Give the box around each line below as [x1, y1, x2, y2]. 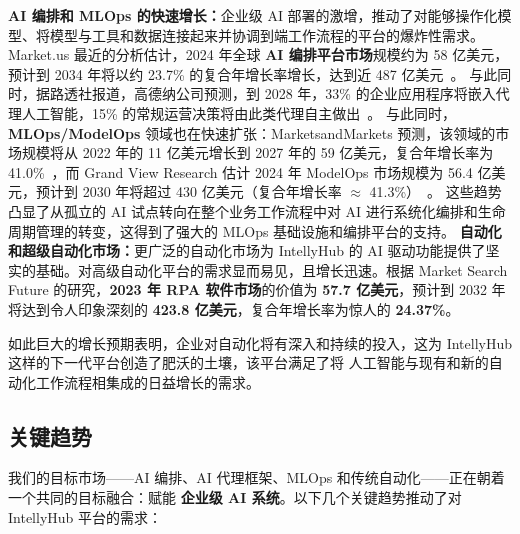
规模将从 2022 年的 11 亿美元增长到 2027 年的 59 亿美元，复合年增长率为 [21, 142, 494, 163]
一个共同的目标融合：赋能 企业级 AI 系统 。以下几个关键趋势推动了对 [8, 487, 462, 508]
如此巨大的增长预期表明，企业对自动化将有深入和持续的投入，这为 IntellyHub [8, 332, 513, 353]
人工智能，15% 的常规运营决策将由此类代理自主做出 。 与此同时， [21, 102, 456, 123]
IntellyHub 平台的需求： [8, 506, 163, 527]
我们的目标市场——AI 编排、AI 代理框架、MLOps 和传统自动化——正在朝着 [8, 467, 505, 488]
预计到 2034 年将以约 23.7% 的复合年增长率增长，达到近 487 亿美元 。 [8, 63, 465, 84]
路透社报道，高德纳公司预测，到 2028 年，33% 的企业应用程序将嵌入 [49, 83, 496, 104]
